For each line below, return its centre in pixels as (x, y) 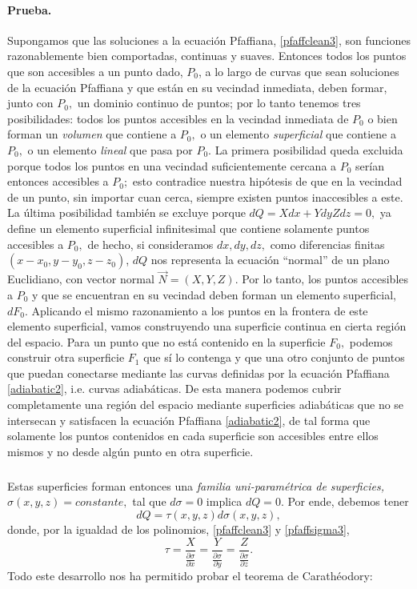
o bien (383, 118)
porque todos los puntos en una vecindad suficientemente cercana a (172, 165)
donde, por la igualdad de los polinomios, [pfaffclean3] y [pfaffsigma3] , (178, 529)
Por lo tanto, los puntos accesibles (325, 279)
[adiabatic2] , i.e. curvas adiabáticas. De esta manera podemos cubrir (174, 389)
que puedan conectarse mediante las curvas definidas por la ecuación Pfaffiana (198, 373)
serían (370, 165)
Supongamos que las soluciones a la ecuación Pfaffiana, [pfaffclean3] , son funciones (209, 40)
